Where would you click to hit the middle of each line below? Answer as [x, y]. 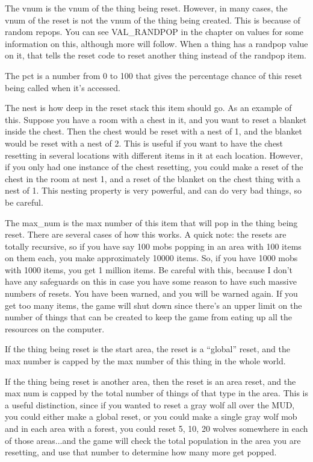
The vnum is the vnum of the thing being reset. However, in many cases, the [146, 8]
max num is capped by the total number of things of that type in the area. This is [156, 393]
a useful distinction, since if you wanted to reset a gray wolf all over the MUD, [150, 404]
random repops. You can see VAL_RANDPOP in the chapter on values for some [154, 32]
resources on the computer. [55, 328]
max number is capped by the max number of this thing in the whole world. [145, 361]
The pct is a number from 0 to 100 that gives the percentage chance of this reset [153, 75]
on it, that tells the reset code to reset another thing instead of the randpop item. [156, 55]
